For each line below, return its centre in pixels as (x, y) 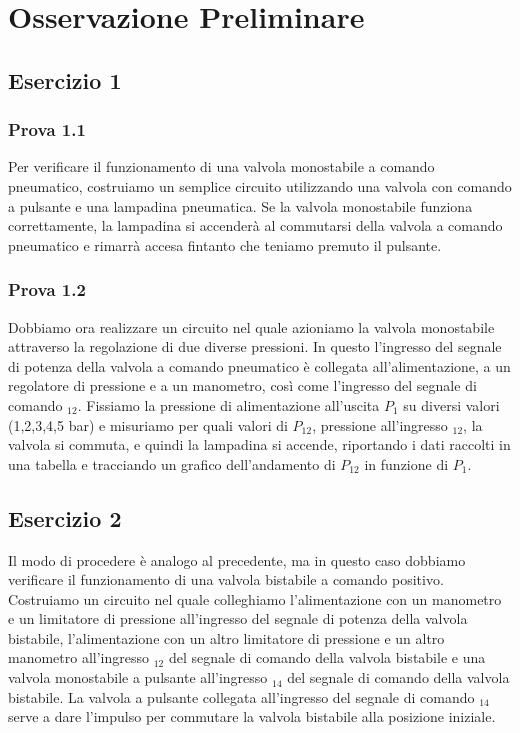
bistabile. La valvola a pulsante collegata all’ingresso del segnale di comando (241, 696)
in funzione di (406, 463)
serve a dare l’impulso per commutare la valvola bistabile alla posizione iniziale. (252, 716)
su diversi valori (451, 404)
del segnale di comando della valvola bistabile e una (327, 657)
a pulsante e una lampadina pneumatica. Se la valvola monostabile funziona (240, 205)
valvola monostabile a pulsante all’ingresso (138, 677)
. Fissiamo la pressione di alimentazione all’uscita (228, 404)
